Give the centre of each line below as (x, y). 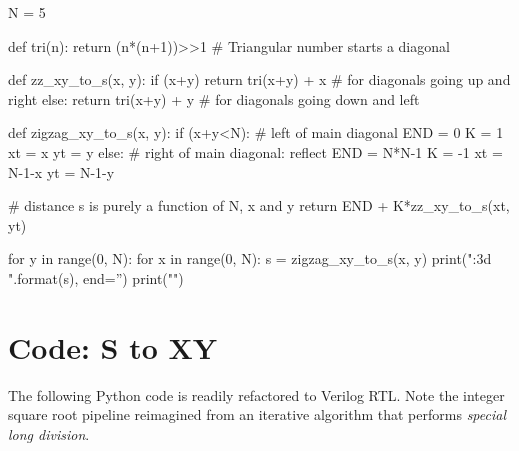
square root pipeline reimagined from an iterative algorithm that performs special (257, 414)
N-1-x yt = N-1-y (61, 171)
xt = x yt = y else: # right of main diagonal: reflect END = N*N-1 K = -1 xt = (255, 151)
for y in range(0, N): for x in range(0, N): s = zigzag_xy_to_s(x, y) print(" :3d (250, 258)
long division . (49, 433)
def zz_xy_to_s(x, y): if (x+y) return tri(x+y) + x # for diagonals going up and (259, 79)
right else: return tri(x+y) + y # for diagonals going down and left (214, 98)
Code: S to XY (113, 346)
